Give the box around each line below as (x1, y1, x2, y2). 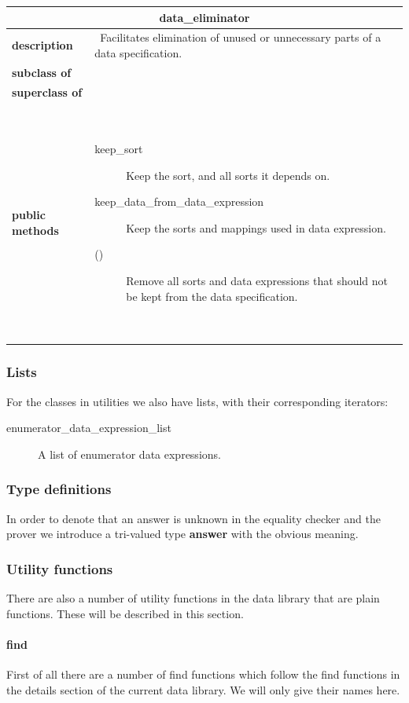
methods (12, 222, 59, 238)
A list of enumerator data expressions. (38, 445, 221, 462)
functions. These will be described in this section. (6, 605, 244, 621)
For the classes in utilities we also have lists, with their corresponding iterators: (6, 393, 389, 409)
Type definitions (6, 479, 112, 499)
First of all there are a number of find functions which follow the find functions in (6, 665, 400, 682)
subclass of (12, 64, 72, 80)
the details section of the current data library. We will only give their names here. (6, 681, 400, 698)
